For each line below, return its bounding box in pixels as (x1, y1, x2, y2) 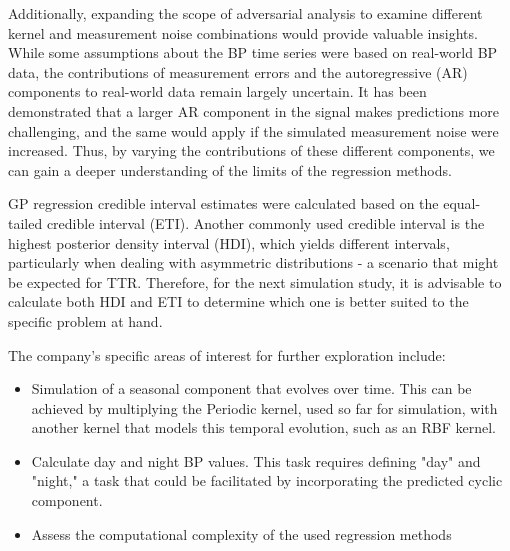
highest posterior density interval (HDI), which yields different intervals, (8, 232, 450, 253)
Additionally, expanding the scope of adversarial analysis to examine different (8, 3, 483, 23)
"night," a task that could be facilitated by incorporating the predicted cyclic (31, 470, 503, 491)
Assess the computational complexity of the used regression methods (31, 523, 452, 544)
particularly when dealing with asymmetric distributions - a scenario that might (8, 252, 499, 273)
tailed (8, 212, 43, 233)
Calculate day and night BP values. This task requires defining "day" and (31, 450, 481, 471)
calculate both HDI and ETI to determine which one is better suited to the (8, 291, 469, 312)
